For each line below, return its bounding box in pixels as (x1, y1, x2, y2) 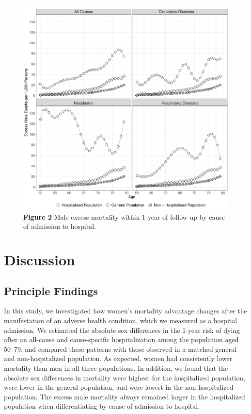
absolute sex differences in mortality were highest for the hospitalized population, (4, 372, 245, 382)
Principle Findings (4, 283, 98, 298)
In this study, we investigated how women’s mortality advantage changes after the (4, 306, 247, 316)
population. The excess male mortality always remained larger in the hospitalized (4, 391, 245, 401)
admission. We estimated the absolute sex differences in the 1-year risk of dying (4, 325, 240, 335)
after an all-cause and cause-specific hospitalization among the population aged (4, 334, 239, 345)
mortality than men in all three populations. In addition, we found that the (4, 362, 228, 373)
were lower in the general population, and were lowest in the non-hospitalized (4, 382, 234, 392)
